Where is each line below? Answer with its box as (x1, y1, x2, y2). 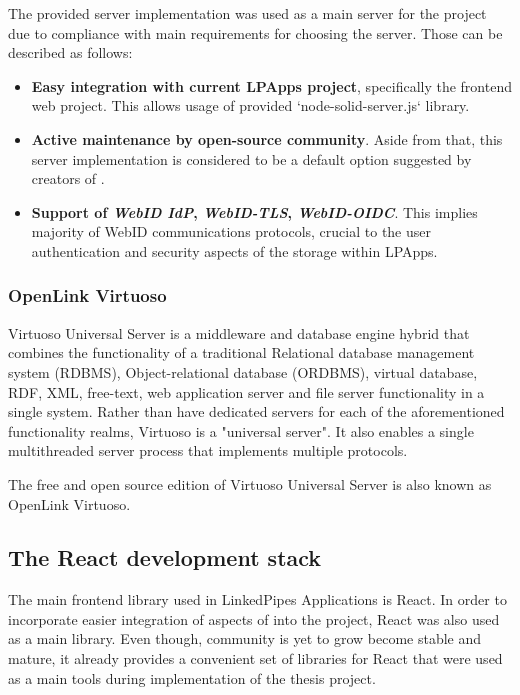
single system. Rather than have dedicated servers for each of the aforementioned (8, 401, 505, 422)
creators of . (31, 168, 105, 189)
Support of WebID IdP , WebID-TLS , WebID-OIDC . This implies (31, 201, 478, 222)
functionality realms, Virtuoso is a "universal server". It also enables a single (8, 420, 474, 441)
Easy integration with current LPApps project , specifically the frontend (31, 75, 512, 96)
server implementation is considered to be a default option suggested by (31, 148, 472, 169)
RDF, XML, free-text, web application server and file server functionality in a (8, 381, 485, 402)
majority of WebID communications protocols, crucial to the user (31, 221, 431, 242)
